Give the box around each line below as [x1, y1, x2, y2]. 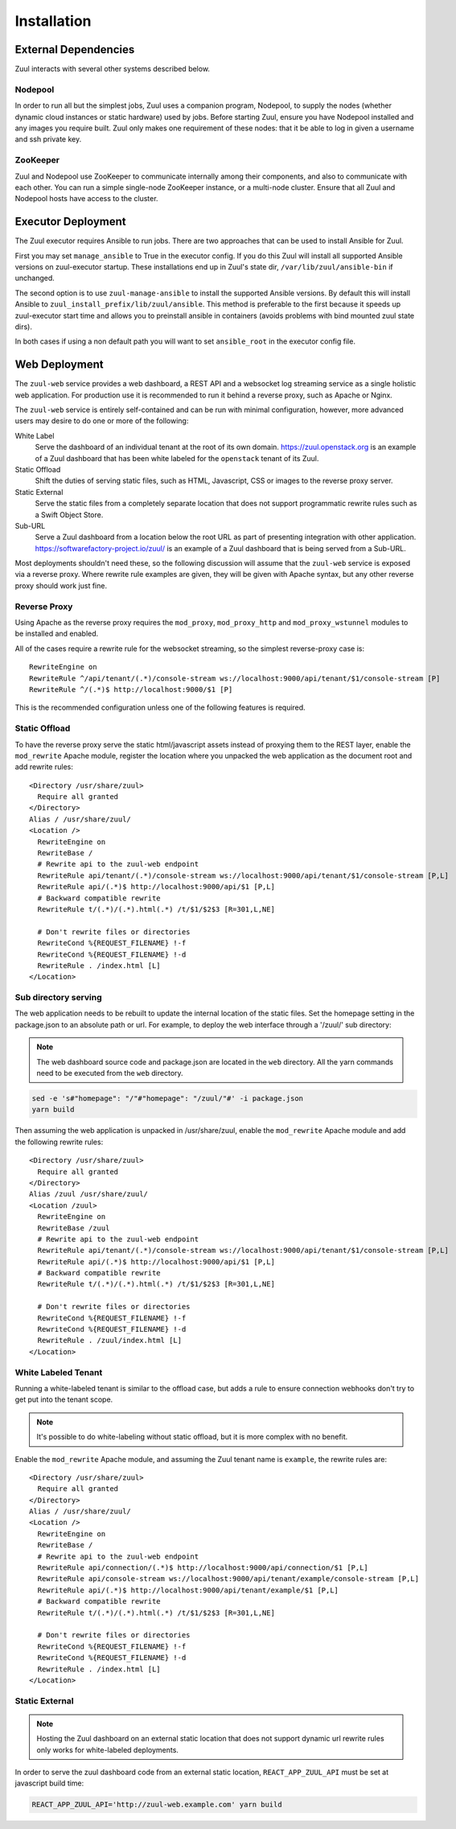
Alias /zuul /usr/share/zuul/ [29, 1189, 149, 1199]
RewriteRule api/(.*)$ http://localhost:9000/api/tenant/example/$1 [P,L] [37, 1585, 339, 1595]
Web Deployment [14, 358, 104, 372]
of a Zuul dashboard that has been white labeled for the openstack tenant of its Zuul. [35, 453, 319, 463]
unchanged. [14, 274, 55, 283]
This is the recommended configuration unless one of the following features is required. [14, 702, 306, 712]
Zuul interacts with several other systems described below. [14, 64, 211, 74]
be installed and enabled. [14, 628, 99, 639]
